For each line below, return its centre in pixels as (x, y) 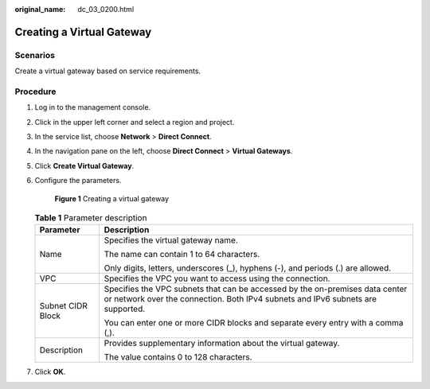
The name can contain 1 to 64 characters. (182, 255)
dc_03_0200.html (106, 9)
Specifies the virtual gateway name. (171, 240)
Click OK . (50, 372)
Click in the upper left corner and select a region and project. (135, 122)
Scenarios (35, 55)
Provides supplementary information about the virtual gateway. (222, 344)
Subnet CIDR (63, 306)
